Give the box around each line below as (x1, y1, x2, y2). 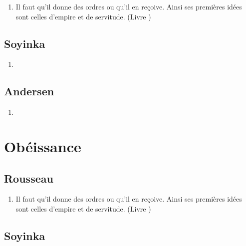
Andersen (4, 83, 54, 99)
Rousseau (4, 170, 53, 186)
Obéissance (4, 136, 81, 156)
